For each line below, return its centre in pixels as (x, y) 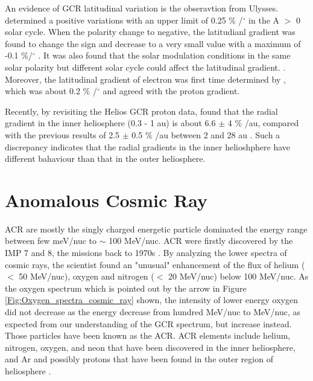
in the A (264, 20)
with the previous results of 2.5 (62, 134)
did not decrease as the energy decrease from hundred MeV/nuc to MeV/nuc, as (153, 312)
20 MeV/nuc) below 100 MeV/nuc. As (239, 276)
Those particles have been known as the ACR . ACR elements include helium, (148, 335)
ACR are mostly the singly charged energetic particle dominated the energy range (156, 229)
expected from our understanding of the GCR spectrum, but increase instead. (148, 323)
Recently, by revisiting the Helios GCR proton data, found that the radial (141, 111)
